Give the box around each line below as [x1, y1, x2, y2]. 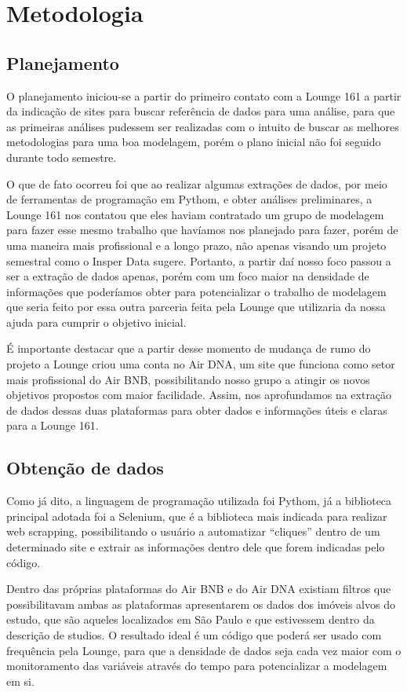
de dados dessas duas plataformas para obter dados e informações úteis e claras [6, 401, 387, 418]
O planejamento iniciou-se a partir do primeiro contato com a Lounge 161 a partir [6, 87, 402, 104]
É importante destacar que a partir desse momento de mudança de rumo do [6, 340, 371, 357]
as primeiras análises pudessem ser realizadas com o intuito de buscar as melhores [6, 118, 399, 134]
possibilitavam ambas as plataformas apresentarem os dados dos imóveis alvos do [6, 595, 395, 612]
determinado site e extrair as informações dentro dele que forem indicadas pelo [6, 539, 385, 555]
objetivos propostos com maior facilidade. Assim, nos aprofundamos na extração [6, 386, 392, 403]
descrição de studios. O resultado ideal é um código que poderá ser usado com [6, 627, 382, 643]
